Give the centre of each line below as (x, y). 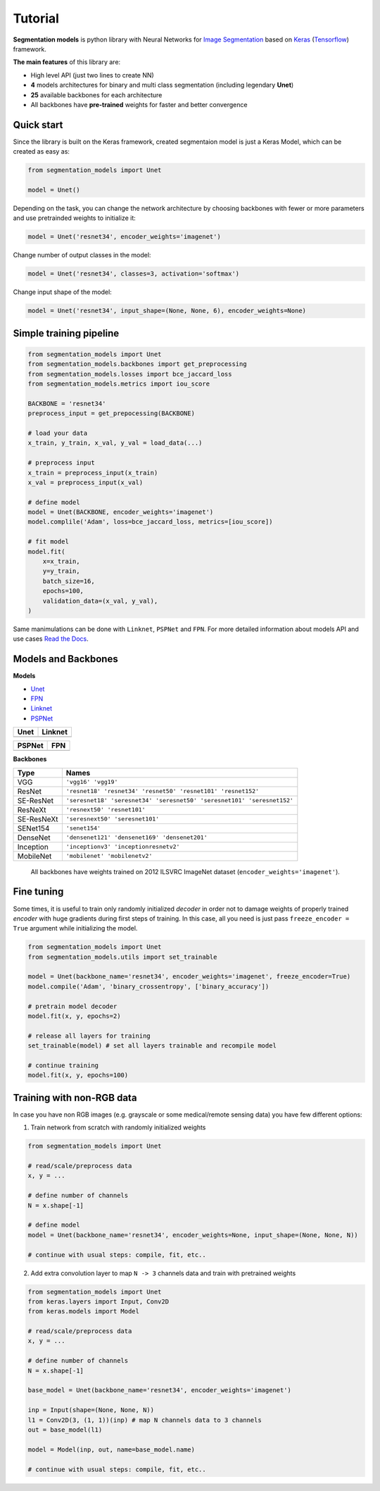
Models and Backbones (66, 659)
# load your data (58, 433)
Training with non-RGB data (75, 1097)
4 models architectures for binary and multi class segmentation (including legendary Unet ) (162, 85)
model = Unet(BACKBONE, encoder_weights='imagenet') (121, 512)
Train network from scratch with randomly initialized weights (118, 1127)
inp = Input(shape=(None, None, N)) (91, 1410)
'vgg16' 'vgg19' (92, 782)
